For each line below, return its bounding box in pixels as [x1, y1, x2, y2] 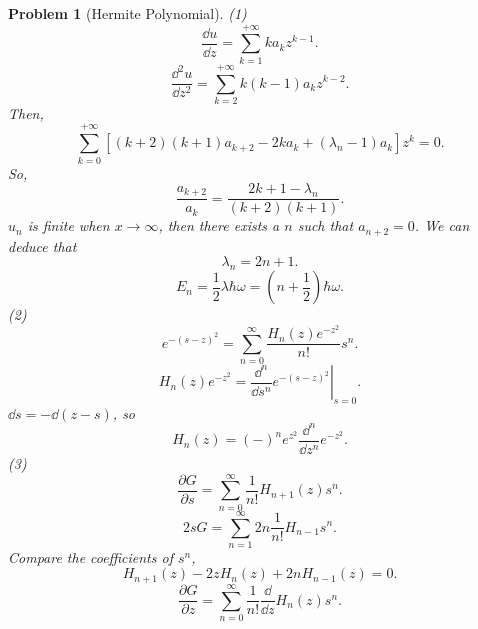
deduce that [8, 235, 77, 256]
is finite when [27, 215, 110, 236]
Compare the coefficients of [8, 546, 173, 567]
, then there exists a [158, 215, 280, 236]
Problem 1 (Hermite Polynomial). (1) [8, 3, 247, 23]
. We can [414, 215, 470, 236]
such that [297, 215, 354, 236]
